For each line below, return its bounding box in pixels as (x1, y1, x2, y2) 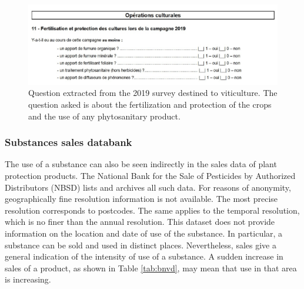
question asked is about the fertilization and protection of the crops (28, 98, 272, 110)
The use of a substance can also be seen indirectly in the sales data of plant (5, 158, 277, 170)
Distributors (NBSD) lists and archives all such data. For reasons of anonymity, (5, 181, 291, 193)
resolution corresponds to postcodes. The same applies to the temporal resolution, (5, 204, 300, 216)
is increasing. (5, 273, 51, 285)
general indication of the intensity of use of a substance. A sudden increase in (5, 250, 283, 263)
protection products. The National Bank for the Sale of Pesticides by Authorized (5, 170, 296, 181)
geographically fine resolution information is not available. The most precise (5, 192, 278, 205)
